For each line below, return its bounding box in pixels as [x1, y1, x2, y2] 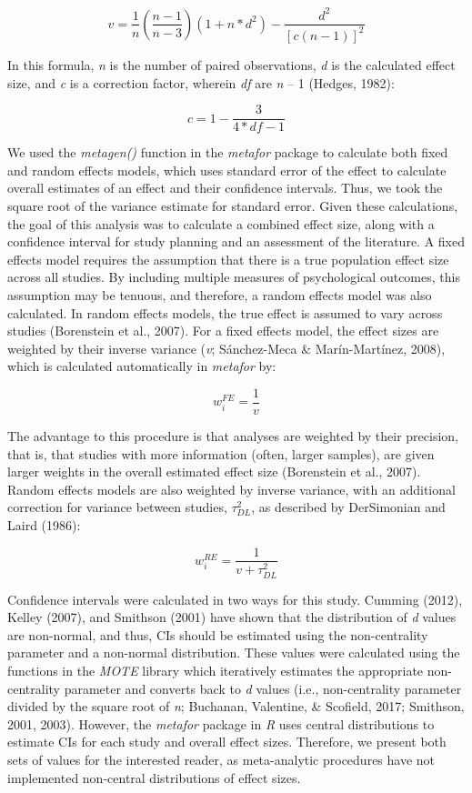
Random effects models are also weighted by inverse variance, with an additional [7, 479, 456, 498]
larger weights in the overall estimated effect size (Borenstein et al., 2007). [7, 462, 421, 481]
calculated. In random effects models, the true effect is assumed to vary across [7, 303, 443, 322]
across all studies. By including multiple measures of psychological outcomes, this [7, 267, 460, 286]
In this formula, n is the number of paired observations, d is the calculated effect [7, 55, 456, 74]
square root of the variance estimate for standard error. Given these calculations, [7, 196, 458, 215]
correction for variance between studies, [7, 497, 227, 517]
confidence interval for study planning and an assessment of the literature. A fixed [7, 232, 466, 251]
